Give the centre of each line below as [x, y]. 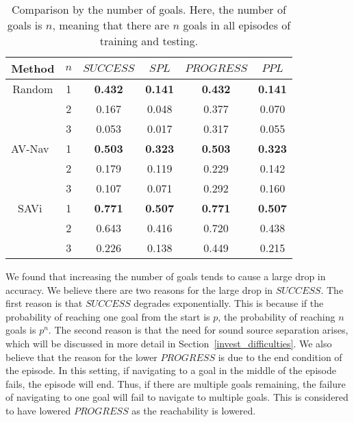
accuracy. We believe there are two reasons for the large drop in [139, 289]
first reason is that [44, 303]
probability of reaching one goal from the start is [108, 316]
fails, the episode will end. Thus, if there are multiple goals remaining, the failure [176, 383]
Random [33, 89]
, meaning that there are [111, 25]
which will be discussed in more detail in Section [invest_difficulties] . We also [169, 343]
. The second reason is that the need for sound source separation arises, [198, 330]
